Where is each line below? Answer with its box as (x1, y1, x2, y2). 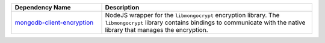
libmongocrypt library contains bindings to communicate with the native (105, 18, 306, 27)
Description (105, 4, 140, 11)
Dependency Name (14, 4, 72, 11)
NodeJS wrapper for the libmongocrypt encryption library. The (105, 11, 280, 19)
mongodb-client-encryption (14, 18, 94, 27)
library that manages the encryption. (105, 26, 208, 34)
